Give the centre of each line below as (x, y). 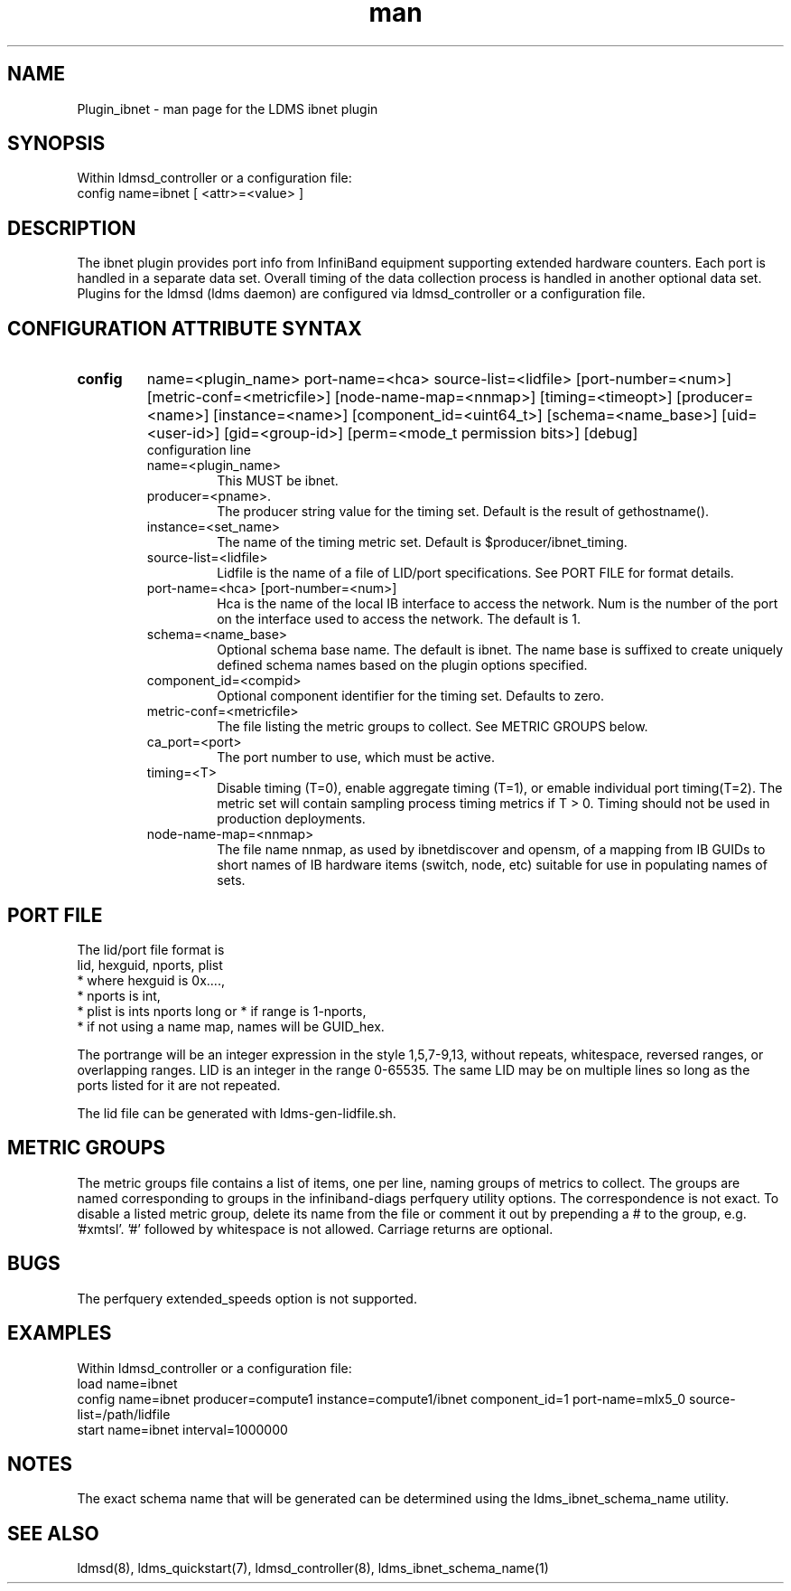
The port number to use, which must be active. (356, 758)
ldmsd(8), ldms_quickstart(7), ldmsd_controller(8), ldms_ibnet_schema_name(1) (313, 1568)
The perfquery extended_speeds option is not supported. (247, 1298)
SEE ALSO (53, 1533)
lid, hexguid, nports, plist (150, 965)
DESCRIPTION (72, 228)
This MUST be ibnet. (278, 481)
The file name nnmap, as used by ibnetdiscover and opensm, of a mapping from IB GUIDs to (491, 850)
